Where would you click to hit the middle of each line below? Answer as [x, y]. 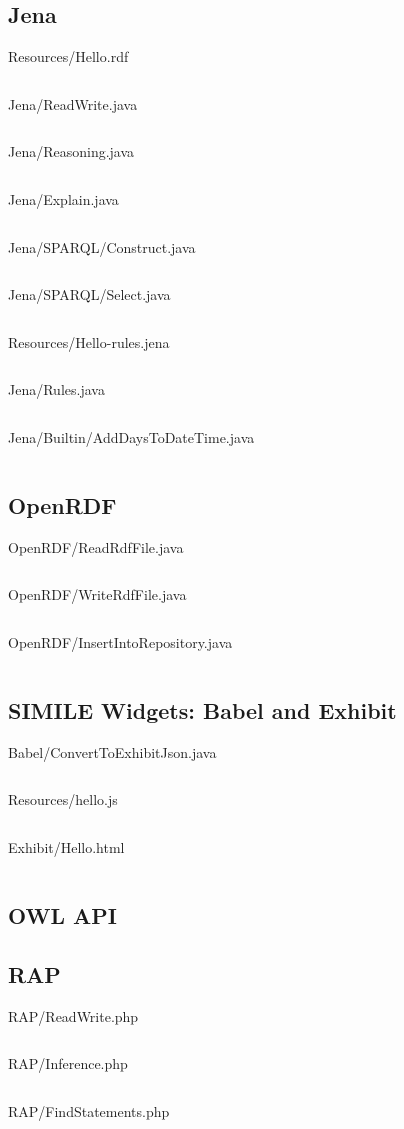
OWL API [62, 914]
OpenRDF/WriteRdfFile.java [97, 594]
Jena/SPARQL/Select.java [89, 294]
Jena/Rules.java [56, 389]
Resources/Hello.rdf [68, 56]
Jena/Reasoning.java [71, 151]
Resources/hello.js [63, 799]
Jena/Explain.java [63, 198]
